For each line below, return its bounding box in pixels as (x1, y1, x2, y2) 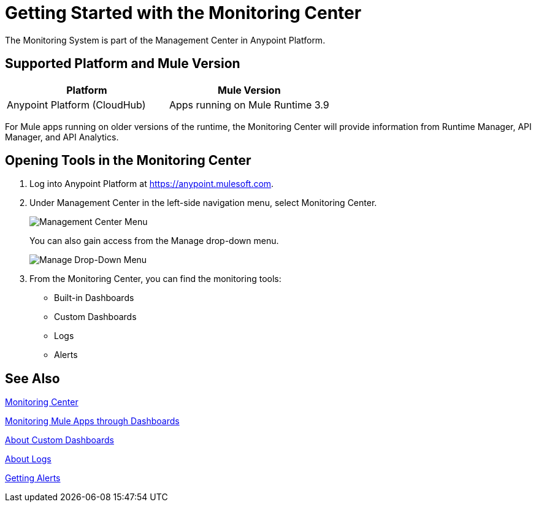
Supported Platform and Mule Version (5, 56, 240, 72)
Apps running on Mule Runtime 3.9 (169, 98, 329, 111)
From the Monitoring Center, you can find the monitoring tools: (29, 273, 281, 284)
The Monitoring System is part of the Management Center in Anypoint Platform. (5, 34, 326, 45)
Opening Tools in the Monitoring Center (5, 153, 251, 169)
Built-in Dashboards (54, 292, 134, 303)
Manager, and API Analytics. (5, 131, 119, 142)
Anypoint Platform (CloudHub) (7, 98, 146, 111)
